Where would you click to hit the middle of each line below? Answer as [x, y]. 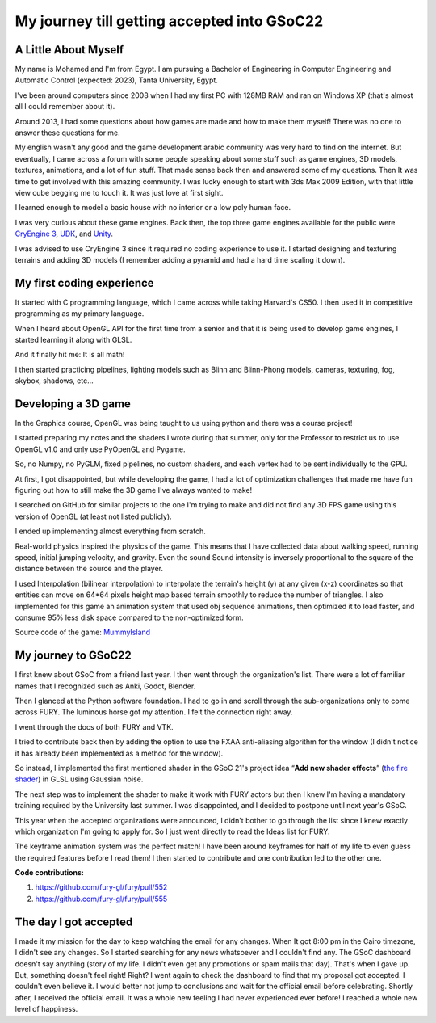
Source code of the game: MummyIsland [83, 632]
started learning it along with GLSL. [73, 340]
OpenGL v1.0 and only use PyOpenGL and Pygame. [100, 449]
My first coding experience [84, 283]
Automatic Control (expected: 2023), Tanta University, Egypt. [116, 80]
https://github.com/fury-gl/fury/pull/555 [101, 899]
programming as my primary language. [80, 314]
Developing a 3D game [73, 404]
